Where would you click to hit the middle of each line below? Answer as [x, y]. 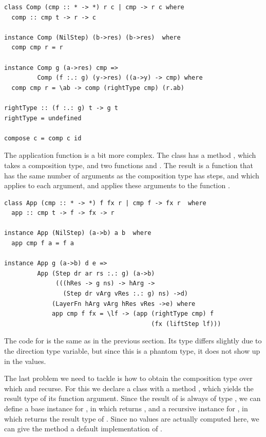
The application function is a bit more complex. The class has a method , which [130, 155]
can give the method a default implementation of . [83, 429]
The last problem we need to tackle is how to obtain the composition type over [128, 378]
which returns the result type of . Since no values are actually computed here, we [132, 418]
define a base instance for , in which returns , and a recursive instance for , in [126, 408]
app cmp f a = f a [43, 243]
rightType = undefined [43, 118]
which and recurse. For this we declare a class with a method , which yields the [129, 388]
